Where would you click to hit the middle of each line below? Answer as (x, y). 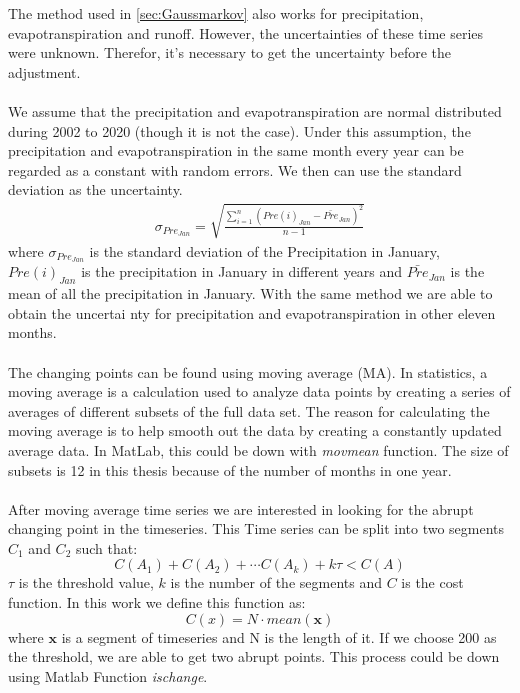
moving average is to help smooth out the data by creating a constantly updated (255, 430)
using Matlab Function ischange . (108, 675)
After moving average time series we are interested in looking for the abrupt (241, 508)
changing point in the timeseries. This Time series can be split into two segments (256, 528)
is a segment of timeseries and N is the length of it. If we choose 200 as (279, 636)
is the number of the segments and (276, 582)
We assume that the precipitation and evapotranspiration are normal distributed (255, 110)
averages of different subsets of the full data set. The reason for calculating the (249, 410)
